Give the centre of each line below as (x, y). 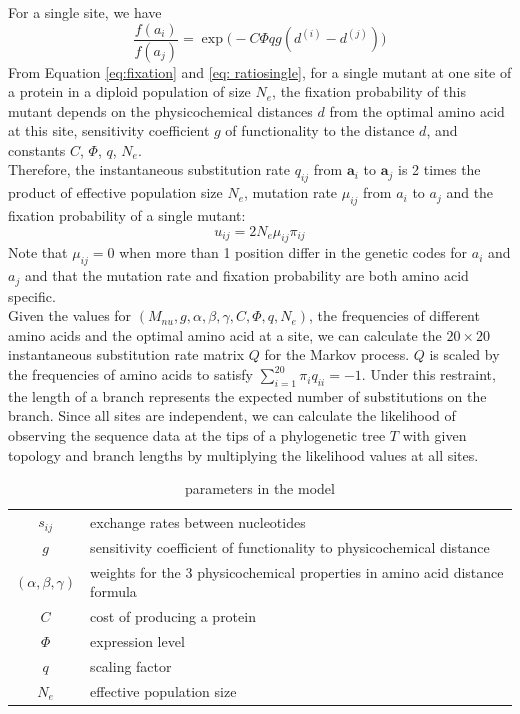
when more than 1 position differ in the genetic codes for (293, 252)
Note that (38, 252)
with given (434, 435)
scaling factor (131, 665)
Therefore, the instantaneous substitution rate (149, 169)
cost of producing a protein (173, 616)
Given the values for (70, 315)
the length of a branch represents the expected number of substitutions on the (247, 395)
